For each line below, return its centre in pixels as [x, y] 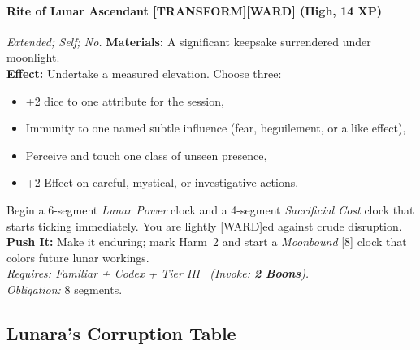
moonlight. [33, 57]
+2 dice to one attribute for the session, [125, 100]
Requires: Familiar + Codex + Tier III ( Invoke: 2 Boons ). [158, 273]
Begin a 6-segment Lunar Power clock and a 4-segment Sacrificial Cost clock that [210, 209]
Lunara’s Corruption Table [121, 333]
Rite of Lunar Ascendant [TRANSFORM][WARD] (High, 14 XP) [195, 10]
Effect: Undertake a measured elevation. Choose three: [144, 73]
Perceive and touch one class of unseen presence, [146, 155]
